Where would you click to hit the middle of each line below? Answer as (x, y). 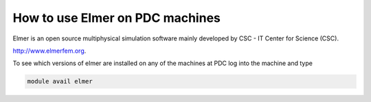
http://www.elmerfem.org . (49, 51)
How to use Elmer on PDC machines (117, 18)
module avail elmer (60, 81)
